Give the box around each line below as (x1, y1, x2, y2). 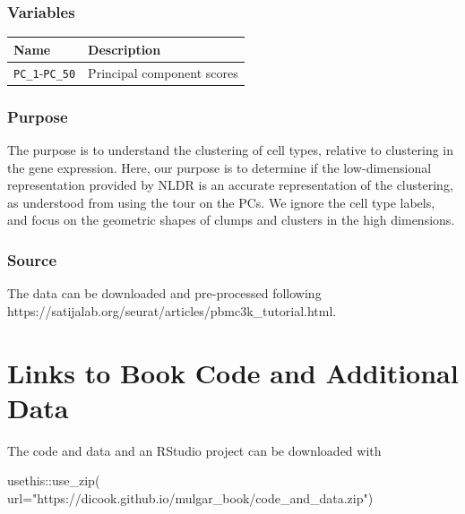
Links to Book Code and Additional (7, 354, 459, 390)
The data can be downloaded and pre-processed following (7, 284, 322, 303)
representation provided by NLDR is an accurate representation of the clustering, (7, 176, 453, 194)
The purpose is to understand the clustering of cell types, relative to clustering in (7, 140, 454, 158)
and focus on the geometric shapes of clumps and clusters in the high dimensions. (7, 210, 455, 229)
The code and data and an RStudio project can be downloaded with (7, 441, 382, 459)
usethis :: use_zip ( (7, 471, 100, 490)
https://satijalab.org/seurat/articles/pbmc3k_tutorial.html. (7, 301, 337, 320)
